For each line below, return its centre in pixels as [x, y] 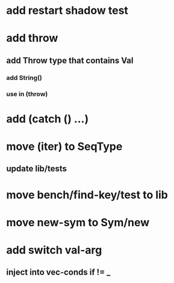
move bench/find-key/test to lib [87, 195]
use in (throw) [27, 94]
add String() [24, 77]
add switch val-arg [54, 250]
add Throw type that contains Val [70, 60]
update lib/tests [37, 169]
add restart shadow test [67, 11]
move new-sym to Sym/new [78, 222]
